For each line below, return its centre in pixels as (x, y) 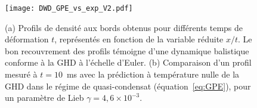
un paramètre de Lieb (44, 98)
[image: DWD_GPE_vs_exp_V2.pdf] (69, 8)
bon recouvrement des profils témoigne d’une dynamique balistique (127, 50)
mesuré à (21, 74)
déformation (27, 39)
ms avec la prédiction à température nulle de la (153, 74)
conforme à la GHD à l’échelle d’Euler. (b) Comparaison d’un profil (128, 62)
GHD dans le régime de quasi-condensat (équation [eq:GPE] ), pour (128, 86)
